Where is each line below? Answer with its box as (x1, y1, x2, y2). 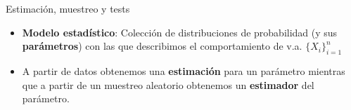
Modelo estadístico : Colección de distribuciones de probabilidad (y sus (22, 25, 338, 39)
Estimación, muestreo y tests (6, 1, 130, 15)
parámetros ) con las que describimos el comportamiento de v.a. (22, 39, 302, 53)
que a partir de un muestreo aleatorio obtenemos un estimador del (22, 77, 314, 92)
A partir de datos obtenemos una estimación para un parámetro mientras (22, 63, 345, 78)
